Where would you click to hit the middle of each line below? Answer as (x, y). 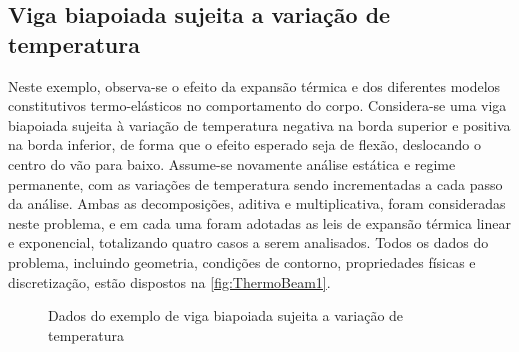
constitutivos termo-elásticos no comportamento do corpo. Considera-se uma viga (257, 105)
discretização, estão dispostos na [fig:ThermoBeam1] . (169, 281)
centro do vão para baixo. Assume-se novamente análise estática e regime (232, 163)
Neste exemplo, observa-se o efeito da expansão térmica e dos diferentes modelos (254, 85)
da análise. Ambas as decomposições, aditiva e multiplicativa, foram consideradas (257, 203)
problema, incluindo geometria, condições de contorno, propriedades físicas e (242, 261)
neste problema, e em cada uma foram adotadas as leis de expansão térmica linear (259, 222)
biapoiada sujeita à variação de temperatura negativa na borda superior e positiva (259, 124)
